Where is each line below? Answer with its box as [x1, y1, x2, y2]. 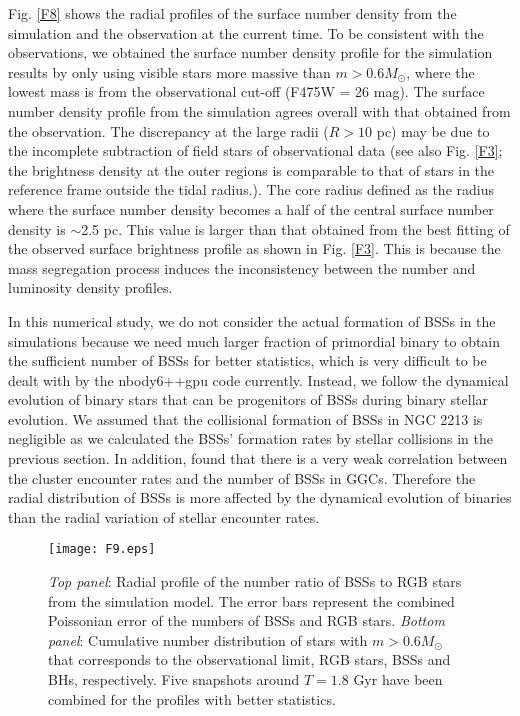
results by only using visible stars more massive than [8, 61, 331, 82]
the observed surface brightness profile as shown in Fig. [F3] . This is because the [8, 238, 501, 259]
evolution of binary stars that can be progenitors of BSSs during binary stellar [8, 389, 489, 410]
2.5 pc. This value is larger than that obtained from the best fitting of [81, 218, 510, 239]
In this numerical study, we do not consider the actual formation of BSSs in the [8, 310, 496, 331]
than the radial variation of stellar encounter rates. [8, 506, 320, 527]
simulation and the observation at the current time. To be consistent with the [8, 22, 484, 43]
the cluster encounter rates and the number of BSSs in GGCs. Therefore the [8, 467, 476, 488]
